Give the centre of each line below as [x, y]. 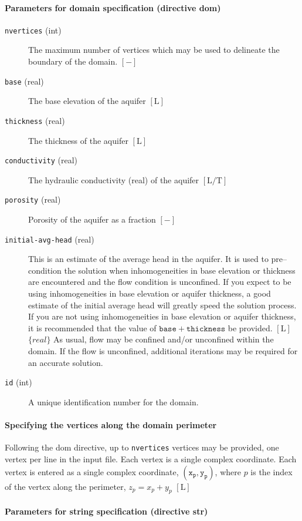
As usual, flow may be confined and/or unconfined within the [164, 339]
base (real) [24, 81]
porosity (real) [33, 199]
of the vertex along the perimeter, [65, 486]
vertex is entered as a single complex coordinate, [92, 471]
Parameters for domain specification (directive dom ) [113, 7]
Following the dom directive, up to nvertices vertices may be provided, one [142, 447]
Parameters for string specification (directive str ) [106, 511]
